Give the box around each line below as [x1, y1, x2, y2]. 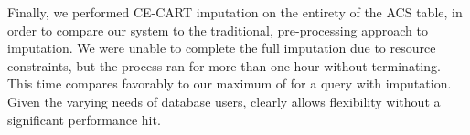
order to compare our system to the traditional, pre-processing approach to [7, 20, 428, 39]
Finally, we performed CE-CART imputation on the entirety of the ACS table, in [7, 3, 463, 21]
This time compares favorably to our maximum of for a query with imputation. [7, 74, 452, 93]
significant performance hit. [7, 109, 161, 129]
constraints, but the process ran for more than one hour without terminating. [7, 56, 441, 75]
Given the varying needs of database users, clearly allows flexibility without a [7, 91, 441, 110]
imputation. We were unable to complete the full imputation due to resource [7, 38, 436, 57]
